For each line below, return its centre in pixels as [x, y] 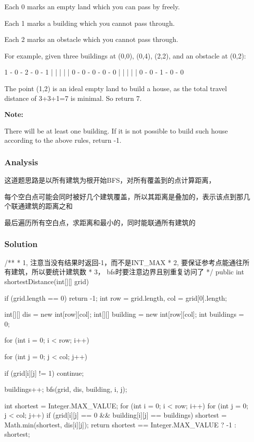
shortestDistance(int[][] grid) [47, 281]
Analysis [21, 162]
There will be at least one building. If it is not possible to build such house [116, 130]
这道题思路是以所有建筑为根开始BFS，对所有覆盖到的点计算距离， [110, 180]
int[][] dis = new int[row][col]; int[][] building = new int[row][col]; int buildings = [124, 314]
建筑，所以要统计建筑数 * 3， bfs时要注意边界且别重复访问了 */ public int [127, 272]
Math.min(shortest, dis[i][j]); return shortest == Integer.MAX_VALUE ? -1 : [120, 424]
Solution [21, 244]
